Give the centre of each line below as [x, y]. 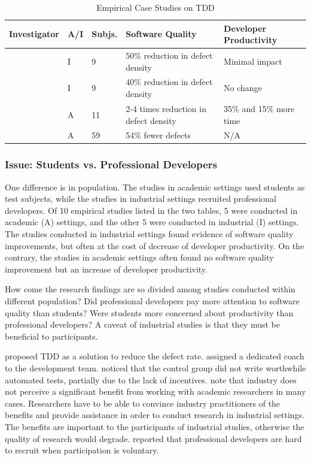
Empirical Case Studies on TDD [155, 7]
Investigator [34, 34]
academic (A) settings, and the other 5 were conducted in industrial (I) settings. [152, 222]
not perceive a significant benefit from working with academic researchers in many [155, 391]
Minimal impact [253, 61]
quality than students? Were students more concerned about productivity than [149, 312]
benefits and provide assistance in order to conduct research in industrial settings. [155, 415]
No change [243, 88]
